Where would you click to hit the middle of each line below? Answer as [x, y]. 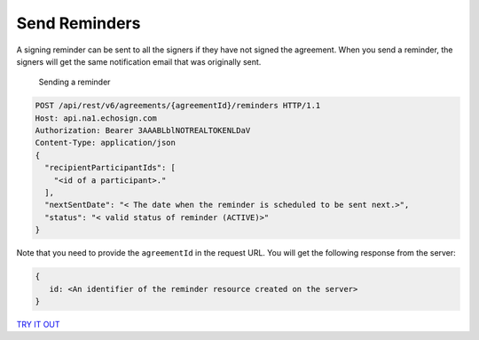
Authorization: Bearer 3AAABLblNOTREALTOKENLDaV [143, 130]
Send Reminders [79, 23]
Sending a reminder [75, 82]
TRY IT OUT [39, 324]
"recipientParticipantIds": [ [110, 168]
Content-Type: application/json [106, 143]
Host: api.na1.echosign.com [96, 118]
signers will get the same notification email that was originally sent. [139, 61]
